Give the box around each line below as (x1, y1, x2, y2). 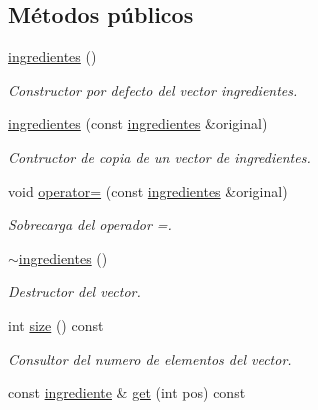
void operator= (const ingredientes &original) (8, 180, 288, 201)
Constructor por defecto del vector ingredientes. (8, 79, 298, 100)
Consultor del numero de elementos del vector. (8, 348, 292, 369)
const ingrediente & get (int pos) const (8, 382, 246, 403)
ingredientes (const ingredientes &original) (8, 113, 268, 134)
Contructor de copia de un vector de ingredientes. (8, 146, 311, 167)
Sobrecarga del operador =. (8, 214, 172, 235)
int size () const (8, 314, 104, 335)
